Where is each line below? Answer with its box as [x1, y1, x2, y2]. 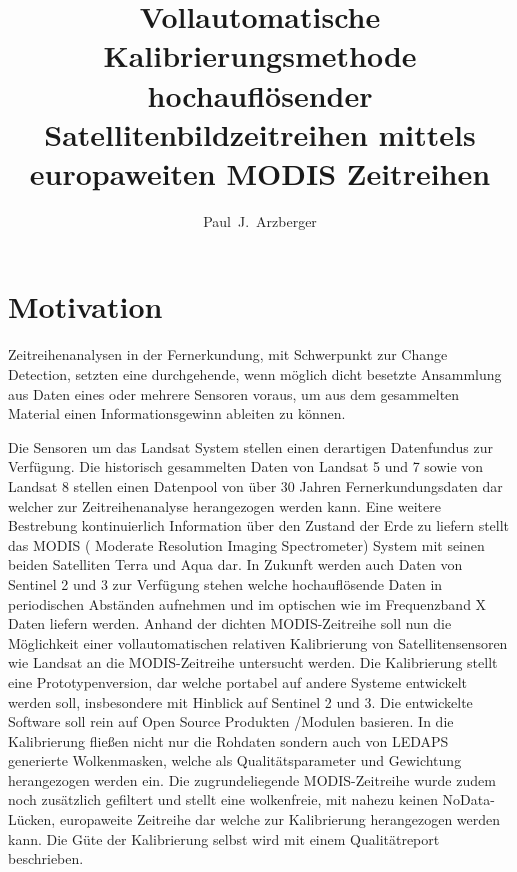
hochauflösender [147, 74, 373, 115]
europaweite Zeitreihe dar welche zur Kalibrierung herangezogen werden [59, 809, 501, 830]
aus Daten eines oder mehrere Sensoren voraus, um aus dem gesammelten [8, 383, 460, 404]
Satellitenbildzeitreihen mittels [44, 113, 476, 154]
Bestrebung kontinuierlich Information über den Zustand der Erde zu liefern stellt [8, 515, 510, 536]
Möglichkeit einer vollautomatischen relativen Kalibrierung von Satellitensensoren [8, 632, 508, 653]
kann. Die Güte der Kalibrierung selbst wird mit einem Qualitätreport [8, 828, 440, 849]
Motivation [8, 286, 163, 327]
